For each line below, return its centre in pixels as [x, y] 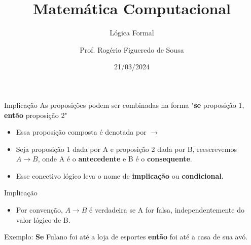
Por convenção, [39, 210]
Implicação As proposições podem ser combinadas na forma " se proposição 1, [124, 105]
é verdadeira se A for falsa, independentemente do [167, 210]
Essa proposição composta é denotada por [81, 132]
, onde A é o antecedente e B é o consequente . [115, 159]
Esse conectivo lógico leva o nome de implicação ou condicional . [120, 175]
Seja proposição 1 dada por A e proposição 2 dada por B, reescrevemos [126, 149]
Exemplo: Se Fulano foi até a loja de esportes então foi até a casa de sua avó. [126, 237]
